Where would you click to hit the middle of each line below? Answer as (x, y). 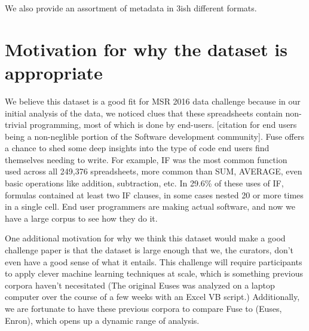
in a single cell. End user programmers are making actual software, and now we (150, 206)
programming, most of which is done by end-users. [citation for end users (163, 125)
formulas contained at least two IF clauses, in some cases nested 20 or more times (154, 194)
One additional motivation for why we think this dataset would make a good (145, 238)
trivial (16, 125)
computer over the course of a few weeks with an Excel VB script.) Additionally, (152, 297)
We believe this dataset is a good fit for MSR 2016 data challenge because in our (153, 101)
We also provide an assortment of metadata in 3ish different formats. (131, 8)
